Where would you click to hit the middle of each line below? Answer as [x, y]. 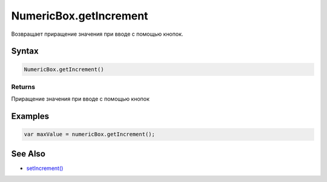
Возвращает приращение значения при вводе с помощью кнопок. [97, 34]
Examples [30, 116]
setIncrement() [45, 168]
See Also [28, 154]
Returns [23, 87]
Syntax [25, 51]
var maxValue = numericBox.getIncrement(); [90, 134]
